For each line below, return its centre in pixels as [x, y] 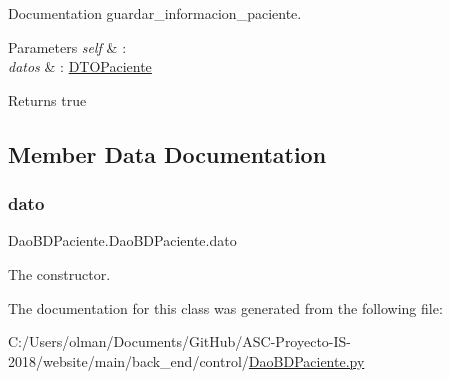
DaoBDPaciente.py [306, 360]
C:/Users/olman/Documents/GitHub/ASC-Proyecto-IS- [180, 341]
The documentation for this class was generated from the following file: [225, 307]
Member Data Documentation [167, 153]
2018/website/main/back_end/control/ [128, 360]
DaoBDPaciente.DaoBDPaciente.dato [122, 240]
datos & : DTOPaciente [80, 66]
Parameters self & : [67, 46]
